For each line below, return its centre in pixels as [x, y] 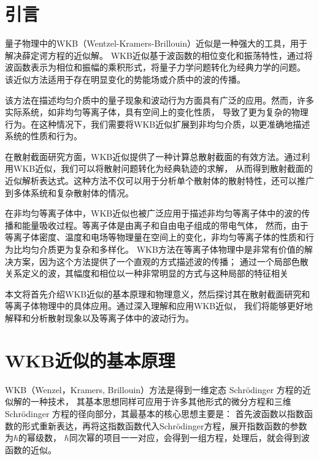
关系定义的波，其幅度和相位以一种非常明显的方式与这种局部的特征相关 [147, 273]
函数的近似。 [31, 449]
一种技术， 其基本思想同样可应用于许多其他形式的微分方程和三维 [161, 401]
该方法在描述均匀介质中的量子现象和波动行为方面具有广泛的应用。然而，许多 [159, 100]
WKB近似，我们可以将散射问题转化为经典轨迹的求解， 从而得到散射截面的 [163, 168]
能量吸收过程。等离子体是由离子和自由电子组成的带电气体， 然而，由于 [165, 225]
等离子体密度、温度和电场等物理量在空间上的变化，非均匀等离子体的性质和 [155, 237]
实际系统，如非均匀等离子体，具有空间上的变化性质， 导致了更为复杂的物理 [157, 112]
